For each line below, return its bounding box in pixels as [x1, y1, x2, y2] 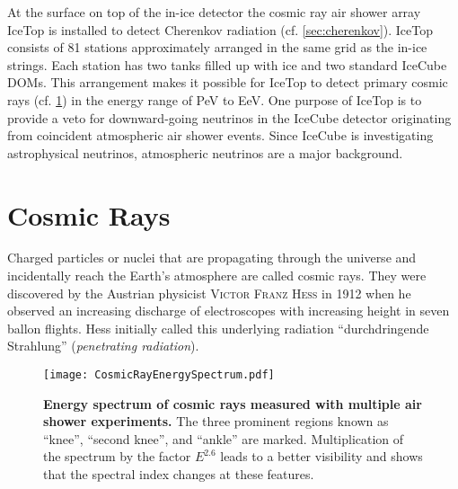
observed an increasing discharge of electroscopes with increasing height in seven [7, 301, 450, 320]
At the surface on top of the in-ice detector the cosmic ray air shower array [7, 3, 421, 21]
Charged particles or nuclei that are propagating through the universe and [7, 248, 417, 267]
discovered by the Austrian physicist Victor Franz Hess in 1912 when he [7, 283, 411, 302]
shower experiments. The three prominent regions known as [43, 412, 389, 431]
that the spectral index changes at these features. [43, 465, 314, 484]
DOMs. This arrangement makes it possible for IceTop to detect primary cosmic [7, 73, 448, 92]
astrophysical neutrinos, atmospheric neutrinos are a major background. [7, 143, 403, 162]
